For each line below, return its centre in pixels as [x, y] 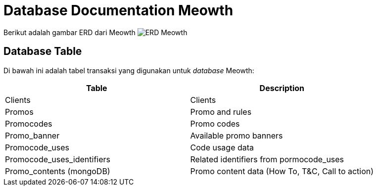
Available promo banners [236, 135]
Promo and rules [221, 112]
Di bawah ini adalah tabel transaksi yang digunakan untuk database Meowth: [129, 70]
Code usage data [222, 147]
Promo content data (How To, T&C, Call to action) [282, 171]
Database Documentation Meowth [118, 10]
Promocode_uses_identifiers [58, 159]
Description [282, 88]
